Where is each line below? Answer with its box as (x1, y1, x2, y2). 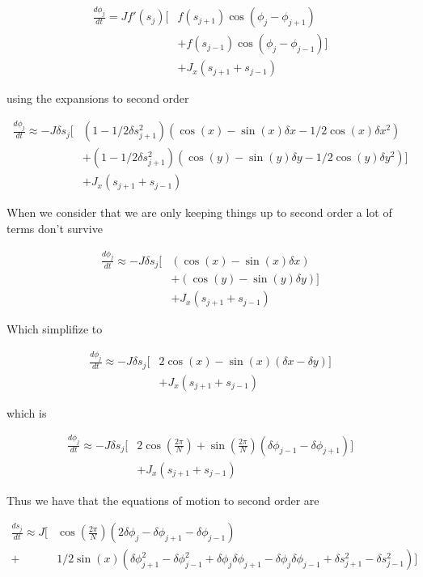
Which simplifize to (6, 320, 103, 337)
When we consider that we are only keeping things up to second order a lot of (6, 204, 392, 221)
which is (6, 404, 47, 421)
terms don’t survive (6, 219, 103, 236)
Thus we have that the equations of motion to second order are (6, 491, 319, 508)
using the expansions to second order (6, 90, 189, 107)
